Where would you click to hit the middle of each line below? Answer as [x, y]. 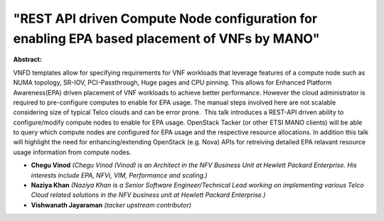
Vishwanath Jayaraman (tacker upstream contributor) [111, 205]
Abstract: [27, 60]
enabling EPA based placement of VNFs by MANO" [166, 38]
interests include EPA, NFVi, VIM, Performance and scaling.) [119, 175]
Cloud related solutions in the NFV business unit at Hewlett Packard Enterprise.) [148, 195]
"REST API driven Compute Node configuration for [165, 18]
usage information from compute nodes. [72, 152]
